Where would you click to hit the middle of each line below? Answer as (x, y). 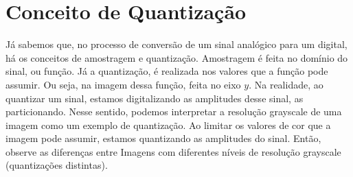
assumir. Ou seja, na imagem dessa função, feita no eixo (123, 84)
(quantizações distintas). (57, 165)
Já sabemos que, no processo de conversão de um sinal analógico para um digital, (176, 44)
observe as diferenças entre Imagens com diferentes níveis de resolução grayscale (173, 151)
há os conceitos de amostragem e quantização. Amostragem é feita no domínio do (177, 57)
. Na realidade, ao (286, 84)
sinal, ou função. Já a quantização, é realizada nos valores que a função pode (167, 71)
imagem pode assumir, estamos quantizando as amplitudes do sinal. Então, (163, 138)
